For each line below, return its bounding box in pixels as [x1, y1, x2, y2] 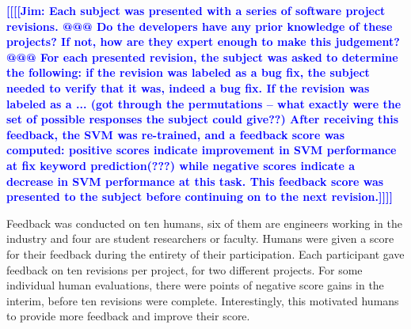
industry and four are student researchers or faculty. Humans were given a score [6, 230, 394, 247]
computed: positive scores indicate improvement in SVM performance [6, 142, 397, 158]
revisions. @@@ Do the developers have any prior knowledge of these [6, 17, 393, 34]
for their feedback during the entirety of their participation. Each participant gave [6, 245, 405, 262]
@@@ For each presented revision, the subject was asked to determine [6, 48, 398, 65]
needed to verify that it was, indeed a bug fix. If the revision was [6, 79, 370, 96]
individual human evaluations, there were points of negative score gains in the [6, 277, 384, 293]
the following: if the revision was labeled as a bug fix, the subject [6, 64, 370, 81]
